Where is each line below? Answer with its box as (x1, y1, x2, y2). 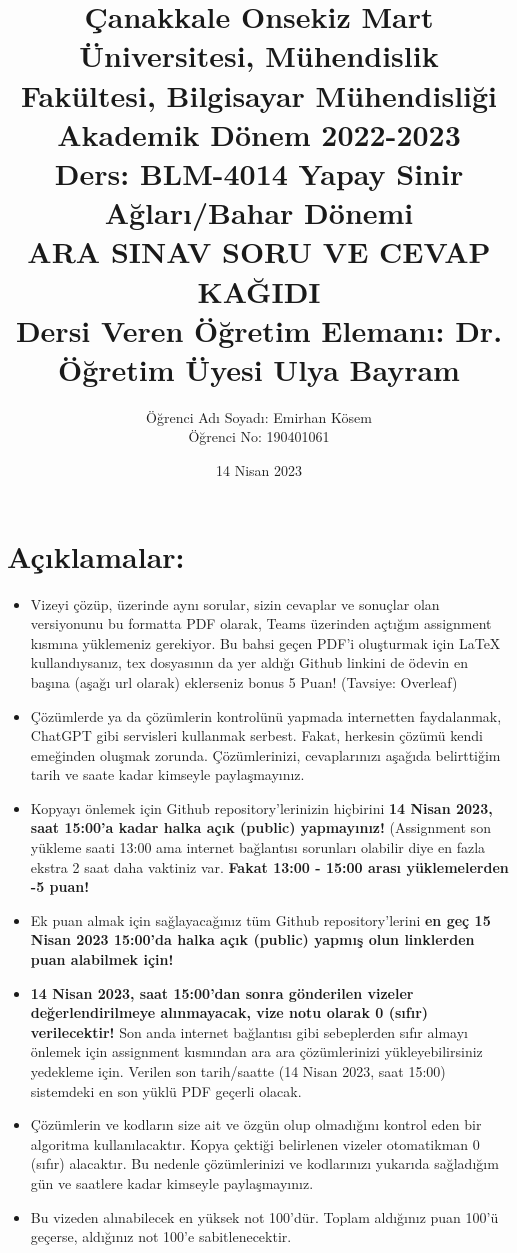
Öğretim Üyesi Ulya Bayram (58, 348, 460, 389)
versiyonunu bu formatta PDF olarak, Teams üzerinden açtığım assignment (30, 613, 492, 634)
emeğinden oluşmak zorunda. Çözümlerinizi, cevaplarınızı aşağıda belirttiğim (30, 744, 501, 765)
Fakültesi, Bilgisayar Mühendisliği (20, 74, 498, 115)
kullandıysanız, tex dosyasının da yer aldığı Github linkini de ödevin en (30, 652, 468, 673)
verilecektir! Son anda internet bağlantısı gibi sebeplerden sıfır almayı (30, 1021, 468, 1042)
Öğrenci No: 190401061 (188, 426, 330, 447)
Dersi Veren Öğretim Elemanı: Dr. (15, 309, 503, 350)
